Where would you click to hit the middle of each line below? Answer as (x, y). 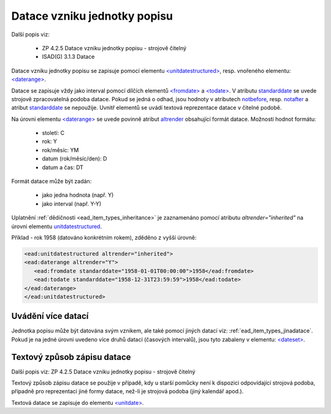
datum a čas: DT (63, 167)
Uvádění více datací (50, 316)
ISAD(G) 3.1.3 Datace (68, 57)
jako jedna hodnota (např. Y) (78, 195)
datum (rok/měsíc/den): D (74, 159)
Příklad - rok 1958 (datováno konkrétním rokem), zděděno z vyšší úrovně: (104, 237)
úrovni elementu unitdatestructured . (57, 226)
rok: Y (50, 142)
